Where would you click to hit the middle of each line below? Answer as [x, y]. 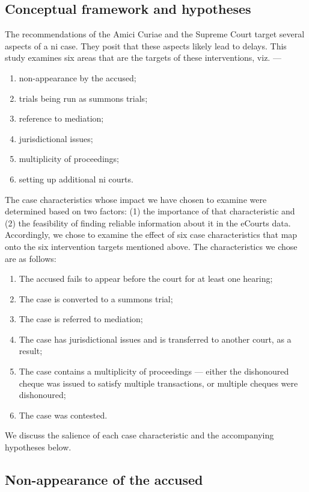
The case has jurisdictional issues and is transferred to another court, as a [155, 339]
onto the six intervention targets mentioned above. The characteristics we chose [151, 246]
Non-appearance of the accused [104, 480]
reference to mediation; [61, 118]
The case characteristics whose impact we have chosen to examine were [136, 199]
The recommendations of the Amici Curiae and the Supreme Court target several [155, 34]
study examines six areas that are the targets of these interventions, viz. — [143, 58]
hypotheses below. [38, 447]
